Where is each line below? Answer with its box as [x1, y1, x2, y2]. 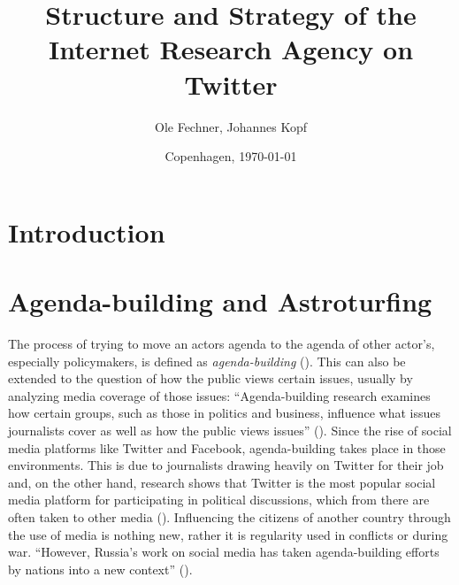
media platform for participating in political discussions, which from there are [8, 490, 430, 509]
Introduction [8, 213, 165, 250]
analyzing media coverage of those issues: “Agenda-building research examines [8, 386, 431, 404]
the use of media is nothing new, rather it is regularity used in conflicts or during [8, 525, 448, 543]
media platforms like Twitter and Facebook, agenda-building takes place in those [8, 438, 446, 457]
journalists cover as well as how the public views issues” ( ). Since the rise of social [8, 420, 452, 439]
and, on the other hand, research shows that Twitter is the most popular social [8, 473, 436, 491]
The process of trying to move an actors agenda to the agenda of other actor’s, [8, 335, 435, 352]
